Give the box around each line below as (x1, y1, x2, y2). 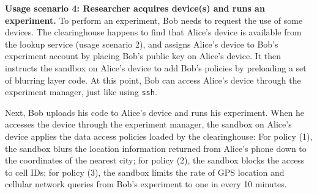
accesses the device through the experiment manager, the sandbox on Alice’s (5, 118, 292, 131)
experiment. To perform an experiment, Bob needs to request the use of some (5, 13, 303, 26)
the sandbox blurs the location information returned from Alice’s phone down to (5, 142, 307, 154)
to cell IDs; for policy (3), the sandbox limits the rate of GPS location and (5, 165, 285, 178)
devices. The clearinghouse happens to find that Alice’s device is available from (5, 26, 302, 38)
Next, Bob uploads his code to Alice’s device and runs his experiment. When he (5, 106, 305, 118)
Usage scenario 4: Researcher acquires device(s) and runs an (5, 2, 265, 14)
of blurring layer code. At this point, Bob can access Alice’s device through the (5, 73, 301, 86)
